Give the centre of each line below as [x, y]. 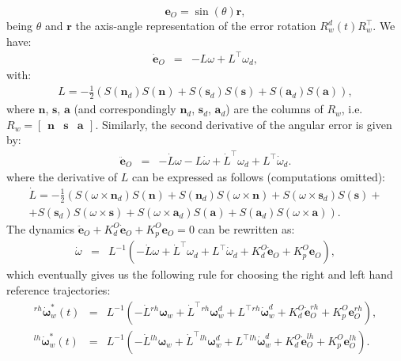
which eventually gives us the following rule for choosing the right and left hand [200, 274]
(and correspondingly [125, 109]
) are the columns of [274, 109]
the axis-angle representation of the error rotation [196, 25]
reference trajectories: [59, 289]
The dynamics [41, 228]
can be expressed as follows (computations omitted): [259, 177]
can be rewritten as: [246, 228]
